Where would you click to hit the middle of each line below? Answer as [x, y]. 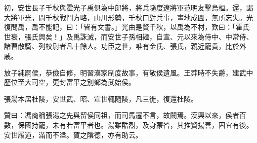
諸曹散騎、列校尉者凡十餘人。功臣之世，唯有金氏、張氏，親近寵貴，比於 [122, 46]
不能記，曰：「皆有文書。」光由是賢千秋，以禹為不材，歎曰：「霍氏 [144, 27]
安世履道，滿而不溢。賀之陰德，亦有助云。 [73, 134]
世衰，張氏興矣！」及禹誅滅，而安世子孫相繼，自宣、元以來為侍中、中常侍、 [128, 36]
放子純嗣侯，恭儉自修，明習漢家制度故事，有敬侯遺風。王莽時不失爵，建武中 [128, 72]
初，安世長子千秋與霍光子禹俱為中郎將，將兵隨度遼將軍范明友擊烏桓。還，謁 [128, 7]
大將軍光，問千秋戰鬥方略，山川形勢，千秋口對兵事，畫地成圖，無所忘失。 [125, 17]
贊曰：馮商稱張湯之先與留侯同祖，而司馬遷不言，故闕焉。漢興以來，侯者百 [125, 115]
